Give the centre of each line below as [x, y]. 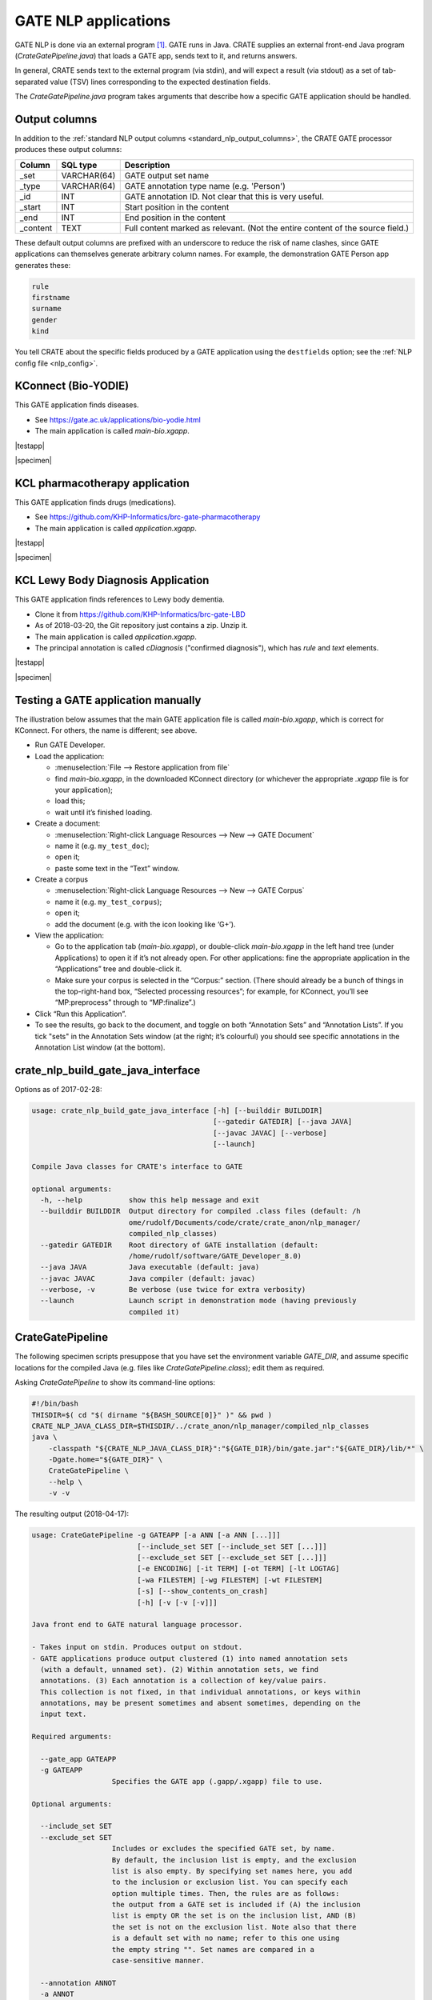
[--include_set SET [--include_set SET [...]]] [232, 1546]
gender [44, 320]
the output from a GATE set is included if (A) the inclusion [236, 1905]
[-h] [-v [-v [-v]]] [177, 1602]
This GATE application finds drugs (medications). [95, 502]
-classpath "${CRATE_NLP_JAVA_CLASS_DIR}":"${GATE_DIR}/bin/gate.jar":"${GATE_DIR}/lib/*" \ [236, 1448]
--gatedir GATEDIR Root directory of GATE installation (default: [180, 1245]
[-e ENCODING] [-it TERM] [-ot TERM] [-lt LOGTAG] [238, 1569]
